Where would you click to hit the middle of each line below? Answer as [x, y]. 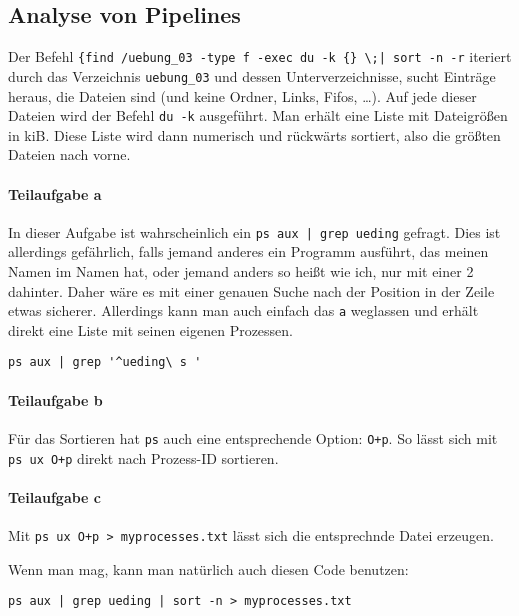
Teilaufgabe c [55, 496]
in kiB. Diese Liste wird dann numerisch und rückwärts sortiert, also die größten [254, 134]
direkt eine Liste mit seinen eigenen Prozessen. [151, 329]
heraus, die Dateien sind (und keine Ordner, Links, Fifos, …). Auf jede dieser [242, 95]
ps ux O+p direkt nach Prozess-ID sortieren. [143, 457]
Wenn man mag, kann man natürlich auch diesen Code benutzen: [208, 568]
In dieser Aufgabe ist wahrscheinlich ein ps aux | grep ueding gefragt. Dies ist [254, 231]
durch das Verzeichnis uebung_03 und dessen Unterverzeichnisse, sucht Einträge [252, 75]
